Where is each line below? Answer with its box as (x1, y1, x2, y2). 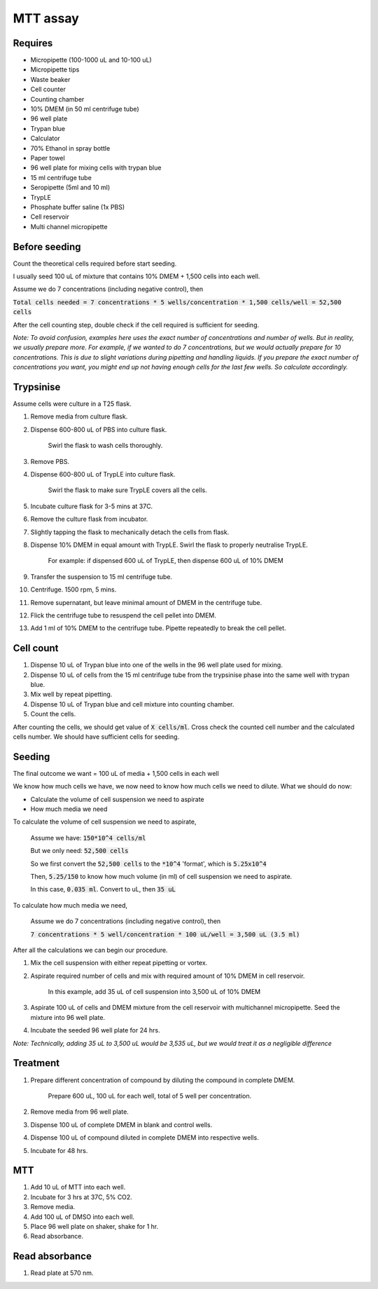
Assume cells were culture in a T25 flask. (13, 400, 132, 408)
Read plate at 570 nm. (30, 1269, 94, 1277)
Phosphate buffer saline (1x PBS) (30, 203, 125, 211)
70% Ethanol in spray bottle (30, 144, 111, 152)
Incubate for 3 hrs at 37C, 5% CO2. (30, 1192, 132, 1201)
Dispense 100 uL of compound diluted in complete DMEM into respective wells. (30, 1133, 259, 1142)
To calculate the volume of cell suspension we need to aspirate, (13, 817, 197, 826)
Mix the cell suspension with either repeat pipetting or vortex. (30, 959, 208, 967)
